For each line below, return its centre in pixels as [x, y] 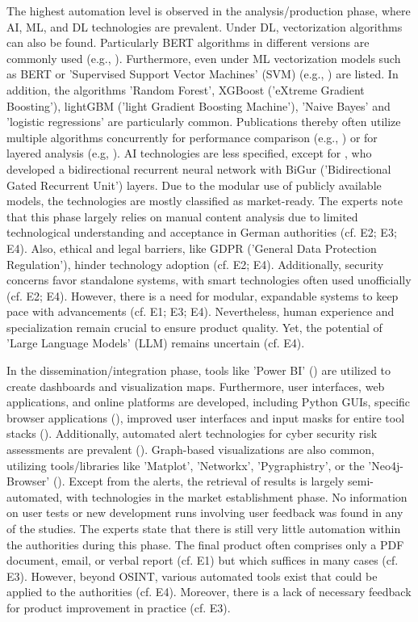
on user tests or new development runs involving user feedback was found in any [205, 513]
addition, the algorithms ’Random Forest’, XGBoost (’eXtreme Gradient [186, 89]
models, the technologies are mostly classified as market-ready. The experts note [205, 201]
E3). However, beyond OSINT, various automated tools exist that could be [192, 576]
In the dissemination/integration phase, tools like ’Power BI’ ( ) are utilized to [199, 370]
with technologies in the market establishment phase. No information [236, 496]
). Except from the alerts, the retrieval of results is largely [201, 481]
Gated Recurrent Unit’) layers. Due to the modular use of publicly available [194, 185]
